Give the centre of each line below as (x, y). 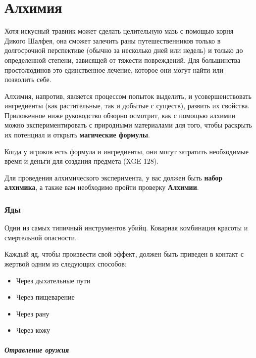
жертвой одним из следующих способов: (66, 264)
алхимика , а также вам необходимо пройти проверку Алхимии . (102, 187)
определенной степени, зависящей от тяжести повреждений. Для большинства (123, 60)
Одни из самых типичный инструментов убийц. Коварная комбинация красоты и (126, 228)
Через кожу (33, 330)
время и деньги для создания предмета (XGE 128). (82, 161)
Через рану (33, 313)
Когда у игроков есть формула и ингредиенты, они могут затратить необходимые (127, 151)
